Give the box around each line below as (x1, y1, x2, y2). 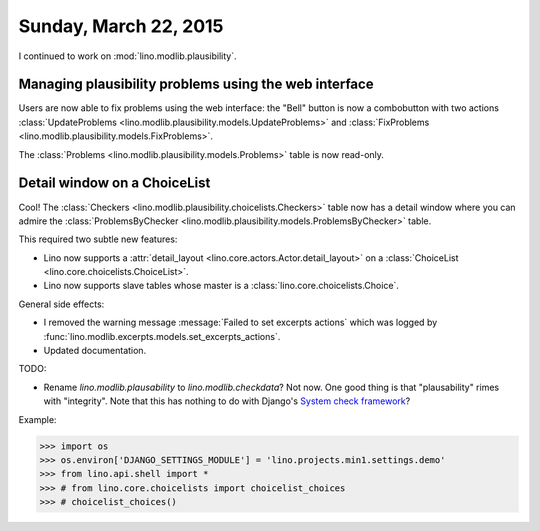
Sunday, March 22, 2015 (18, 15, 224, 37)
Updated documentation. (43, 345, 147, 357)
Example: (18, 413, 57, 425)
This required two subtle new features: (18, 233, 178, 245)
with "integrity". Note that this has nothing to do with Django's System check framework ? (43, 395, 411, 407)
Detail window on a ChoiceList (18, 175, 211, 192)
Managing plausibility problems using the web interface (18, 76, 374, 93)
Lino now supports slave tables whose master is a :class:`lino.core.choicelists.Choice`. (43, 280, 400, 292)
